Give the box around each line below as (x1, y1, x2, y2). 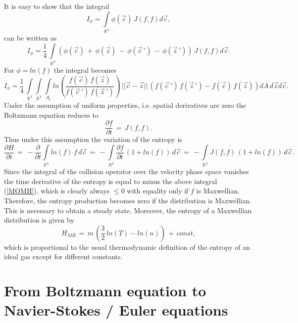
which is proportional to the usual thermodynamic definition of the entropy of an (4, 241, 250, 252)
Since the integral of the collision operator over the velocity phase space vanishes (4, 166, 249, 177)
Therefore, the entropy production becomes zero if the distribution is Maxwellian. (4, 195, 251, 205)
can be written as (4, 33, 57, 43)
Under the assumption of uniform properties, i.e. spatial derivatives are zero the (4, 99, 246, 110)
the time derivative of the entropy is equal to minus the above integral (4, 176, 217, 186)
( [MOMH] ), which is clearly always (4, 185, 110, 196)
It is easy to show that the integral (4, 1, 109, 11)
